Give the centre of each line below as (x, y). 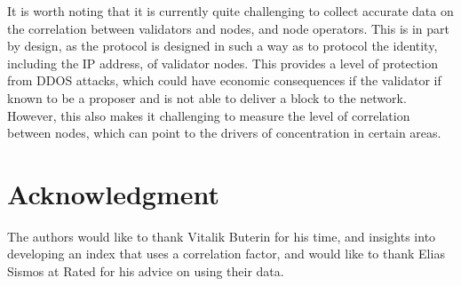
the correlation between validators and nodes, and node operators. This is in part (229, 28)
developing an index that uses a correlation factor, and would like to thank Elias (226, 254)
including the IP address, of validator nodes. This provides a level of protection (223, 63)
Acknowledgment (113, 193)
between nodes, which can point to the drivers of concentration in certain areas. (224, 133)
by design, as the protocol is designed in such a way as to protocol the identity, (223, 46)
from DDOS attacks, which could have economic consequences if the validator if (224, 80)
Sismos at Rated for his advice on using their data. (146, 271)
